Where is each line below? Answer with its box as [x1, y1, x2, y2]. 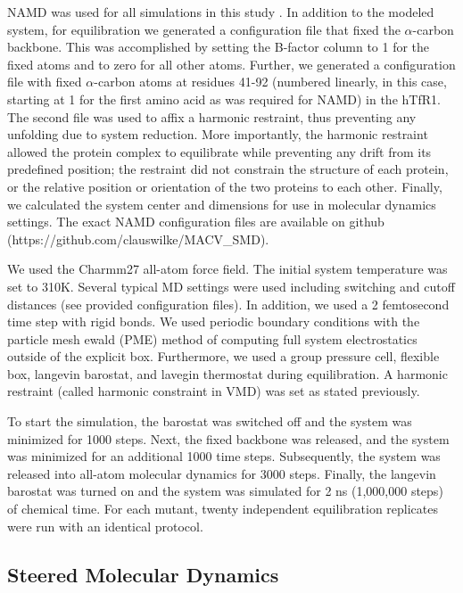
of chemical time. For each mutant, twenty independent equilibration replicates [7, 499, 438, 518]
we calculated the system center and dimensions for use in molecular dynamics [7, 194, 436, 213]
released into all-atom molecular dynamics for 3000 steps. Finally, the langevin [7, 464, 436, 482]
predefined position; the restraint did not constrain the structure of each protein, [7, 160, 449, 178]
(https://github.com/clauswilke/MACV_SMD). [7, 229, 269, 248]
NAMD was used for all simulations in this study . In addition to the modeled [7, 3, 434, 21]
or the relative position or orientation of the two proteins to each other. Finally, [7, 177, 442, 195]
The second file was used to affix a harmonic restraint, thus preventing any [7, 107, 417, 126]
